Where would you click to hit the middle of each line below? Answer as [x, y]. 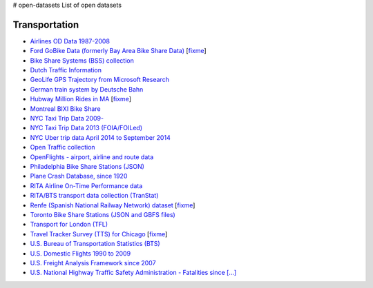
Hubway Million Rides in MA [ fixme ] [80, 99]
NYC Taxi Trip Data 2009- [67, 119]
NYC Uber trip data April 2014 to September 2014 [100, 137]
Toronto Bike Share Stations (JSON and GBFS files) [103, 214]
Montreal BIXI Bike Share [65, 109]
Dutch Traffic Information [66, 70]
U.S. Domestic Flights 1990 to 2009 [80, 253]
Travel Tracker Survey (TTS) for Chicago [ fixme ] [99, 234]
